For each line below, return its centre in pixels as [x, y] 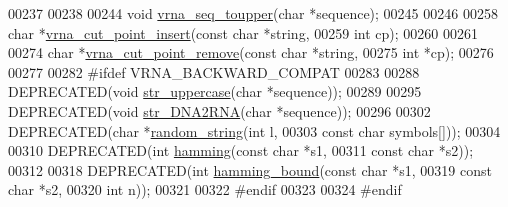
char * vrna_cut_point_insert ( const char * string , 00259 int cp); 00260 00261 [243, 32]
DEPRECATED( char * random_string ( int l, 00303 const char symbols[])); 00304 [254, 130]
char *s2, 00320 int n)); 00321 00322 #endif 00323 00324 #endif [205, 189]
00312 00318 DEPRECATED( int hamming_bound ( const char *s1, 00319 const [250, 169]
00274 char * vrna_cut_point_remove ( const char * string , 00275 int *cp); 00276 [251, 52]
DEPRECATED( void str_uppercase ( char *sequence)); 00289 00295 [215, 91]
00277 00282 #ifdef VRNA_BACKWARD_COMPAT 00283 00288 [214, 71]
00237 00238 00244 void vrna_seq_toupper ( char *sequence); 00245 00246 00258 [253, 13]
